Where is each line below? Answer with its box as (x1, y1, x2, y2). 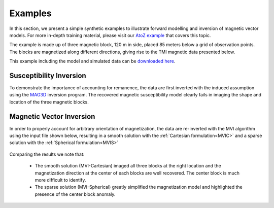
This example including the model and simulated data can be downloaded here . (9, 58, 176, 64)
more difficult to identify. (35, 177, 86, 183)
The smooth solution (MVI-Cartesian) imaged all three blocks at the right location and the (35, 163, 221, 169)
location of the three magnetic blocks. (9, 99, 89, 105)
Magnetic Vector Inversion (9, 112, 95, 121)
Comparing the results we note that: (9, 151, 85, 157)
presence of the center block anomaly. (35, 191, 116, 197)
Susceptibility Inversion (9, 71, 86, 80)
